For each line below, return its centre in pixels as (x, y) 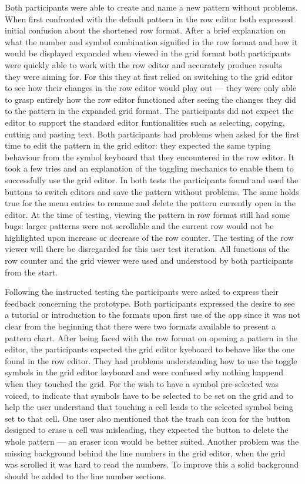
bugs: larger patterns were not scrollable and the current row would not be (139, 226)
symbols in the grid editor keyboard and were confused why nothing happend (144, 372)
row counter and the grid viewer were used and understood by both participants (149, 261)
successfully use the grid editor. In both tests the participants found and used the (152, 179)
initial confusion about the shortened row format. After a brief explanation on (145, 30)
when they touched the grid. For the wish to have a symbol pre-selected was (142, 384)
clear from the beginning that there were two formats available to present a (140, 326)
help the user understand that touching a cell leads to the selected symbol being (149, 407)
